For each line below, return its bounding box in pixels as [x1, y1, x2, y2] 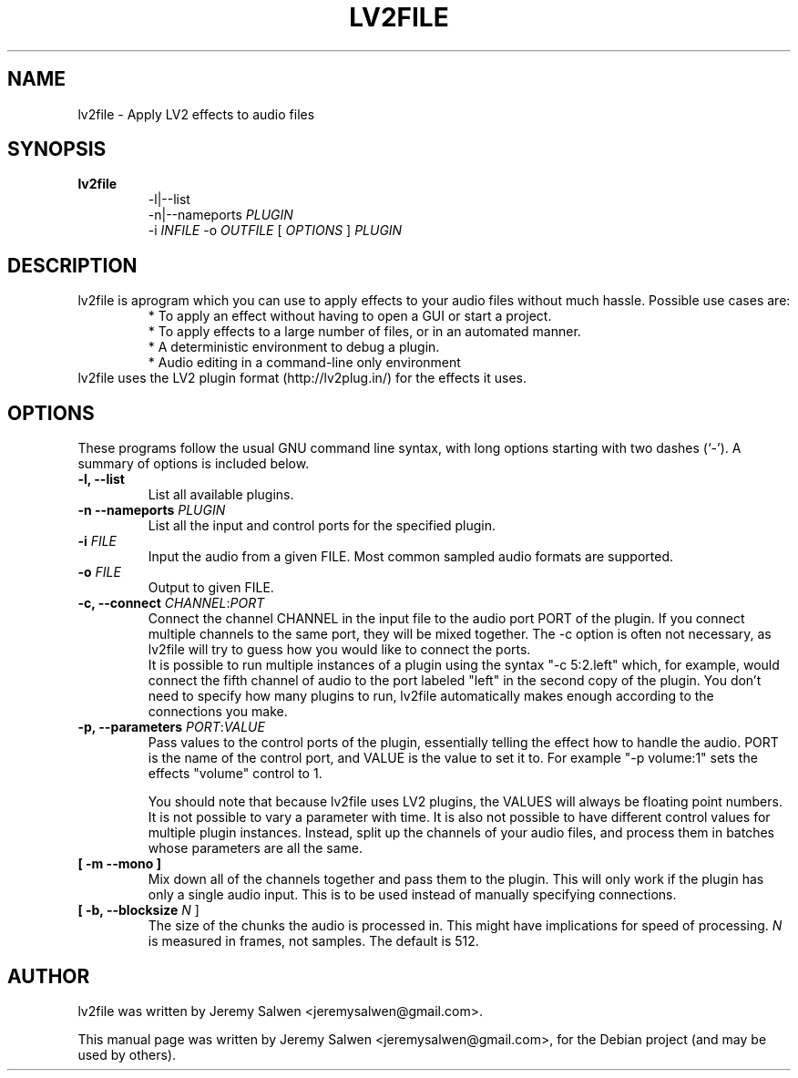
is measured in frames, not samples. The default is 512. [148, 933, 479, 950]
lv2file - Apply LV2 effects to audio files [77, 106, 315, 122]
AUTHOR [7, 964, 90, 988]
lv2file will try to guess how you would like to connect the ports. [148, 642, 531, 658]
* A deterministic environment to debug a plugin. [148, 339, 440, 355]
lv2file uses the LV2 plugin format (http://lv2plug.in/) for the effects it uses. [77, 370, 527, 386]
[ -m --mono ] [77, 856, 161, 872]
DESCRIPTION [7, 253, 138, 277]
